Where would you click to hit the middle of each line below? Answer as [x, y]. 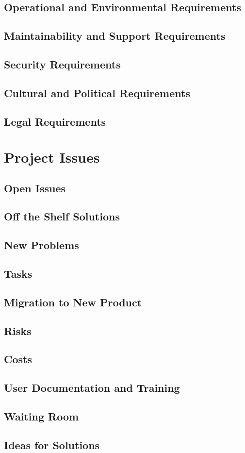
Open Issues [35, 188]
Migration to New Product [73, 302]
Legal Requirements [55, 121]
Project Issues [52, 157]
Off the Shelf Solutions [62, 216]
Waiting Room [41, 416]
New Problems [41, 245]
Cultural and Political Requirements [97, 92]
